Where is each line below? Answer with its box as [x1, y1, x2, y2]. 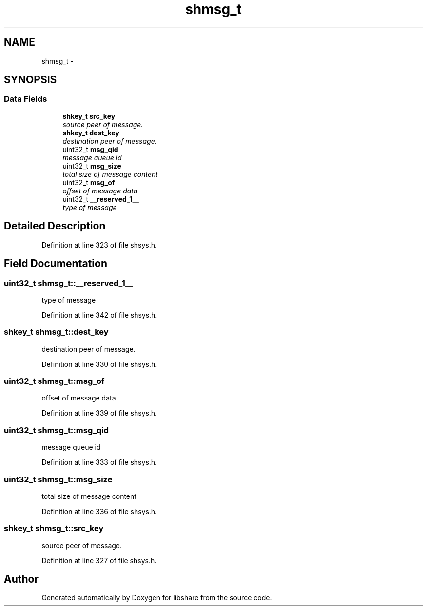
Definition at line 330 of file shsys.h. [41, 360, 157, 368]
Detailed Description [4, 220, 106, 232]
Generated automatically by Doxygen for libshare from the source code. [41, 593, 272, 602]
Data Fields [4, 94, 47, 104]
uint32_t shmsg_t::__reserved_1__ [4, 278, 133, 288]
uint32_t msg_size [62, 161, 121, 170]
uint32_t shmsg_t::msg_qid [4, 425, 109, 435]
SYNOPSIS [4, 74, 57, 86]
